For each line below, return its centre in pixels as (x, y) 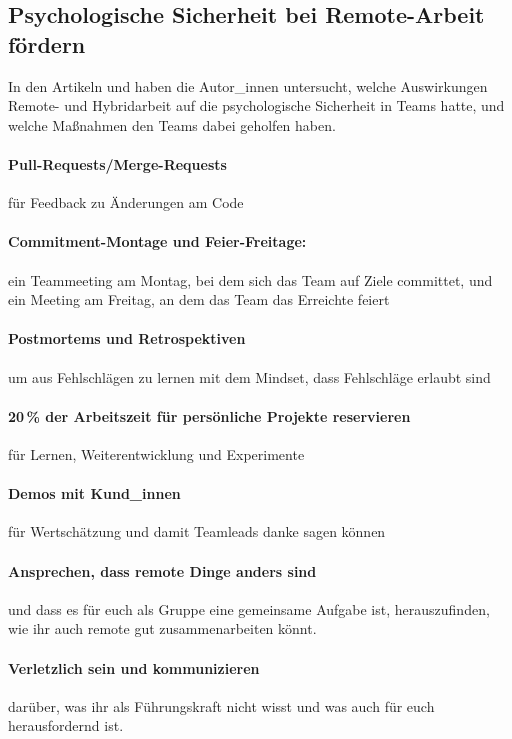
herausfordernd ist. (66, 725)
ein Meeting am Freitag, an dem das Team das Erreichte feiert (199, 299)
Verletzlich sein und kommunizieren (134, 667)
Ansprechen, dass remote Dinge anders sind (162, 570)
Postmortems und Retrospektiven (127, 338)
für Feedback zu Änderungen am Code (126, 202)
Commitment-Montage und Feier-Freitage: (157, 241)
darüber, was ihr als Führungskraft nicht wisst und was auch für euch (221, 705)
